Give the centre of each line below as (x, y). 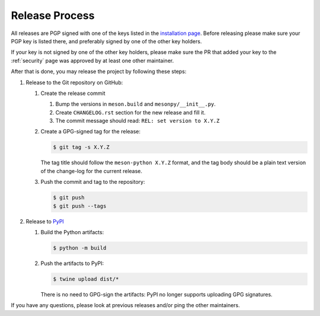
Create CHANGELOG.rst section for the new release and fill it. (130, 112)
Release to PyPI (45, 221)
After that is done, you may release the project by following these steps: (99, 72)
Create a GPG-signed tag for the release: (91, 132)
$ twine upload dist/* (86, 279)
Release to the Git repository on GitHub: (74, 82)
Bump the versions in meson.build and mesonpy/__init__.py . (136, 104)
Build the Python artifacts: (72, 232)
